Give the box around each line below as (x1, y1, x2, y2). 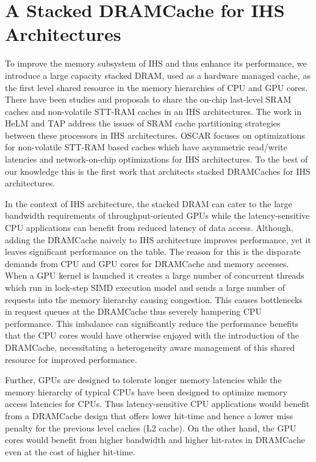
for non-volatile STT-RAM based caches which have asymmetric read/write (5, 141, 287, 153)
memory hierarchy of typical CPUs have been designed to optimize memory (5, 385, 287, 398)
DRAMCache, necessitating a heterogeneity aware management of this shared (5, 340, 295, 353)
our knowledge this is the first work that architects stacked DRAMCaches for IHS (5, 164, 311, 177)
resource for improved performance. (5, 353, 137, 365)
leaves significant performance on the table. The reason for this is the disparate (5, 245, 301, 258)
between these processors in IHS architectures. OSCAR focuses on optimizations (5, 128, 305, 141)
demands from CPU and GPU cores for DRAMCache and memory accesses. (5, 257, 289, 269)
